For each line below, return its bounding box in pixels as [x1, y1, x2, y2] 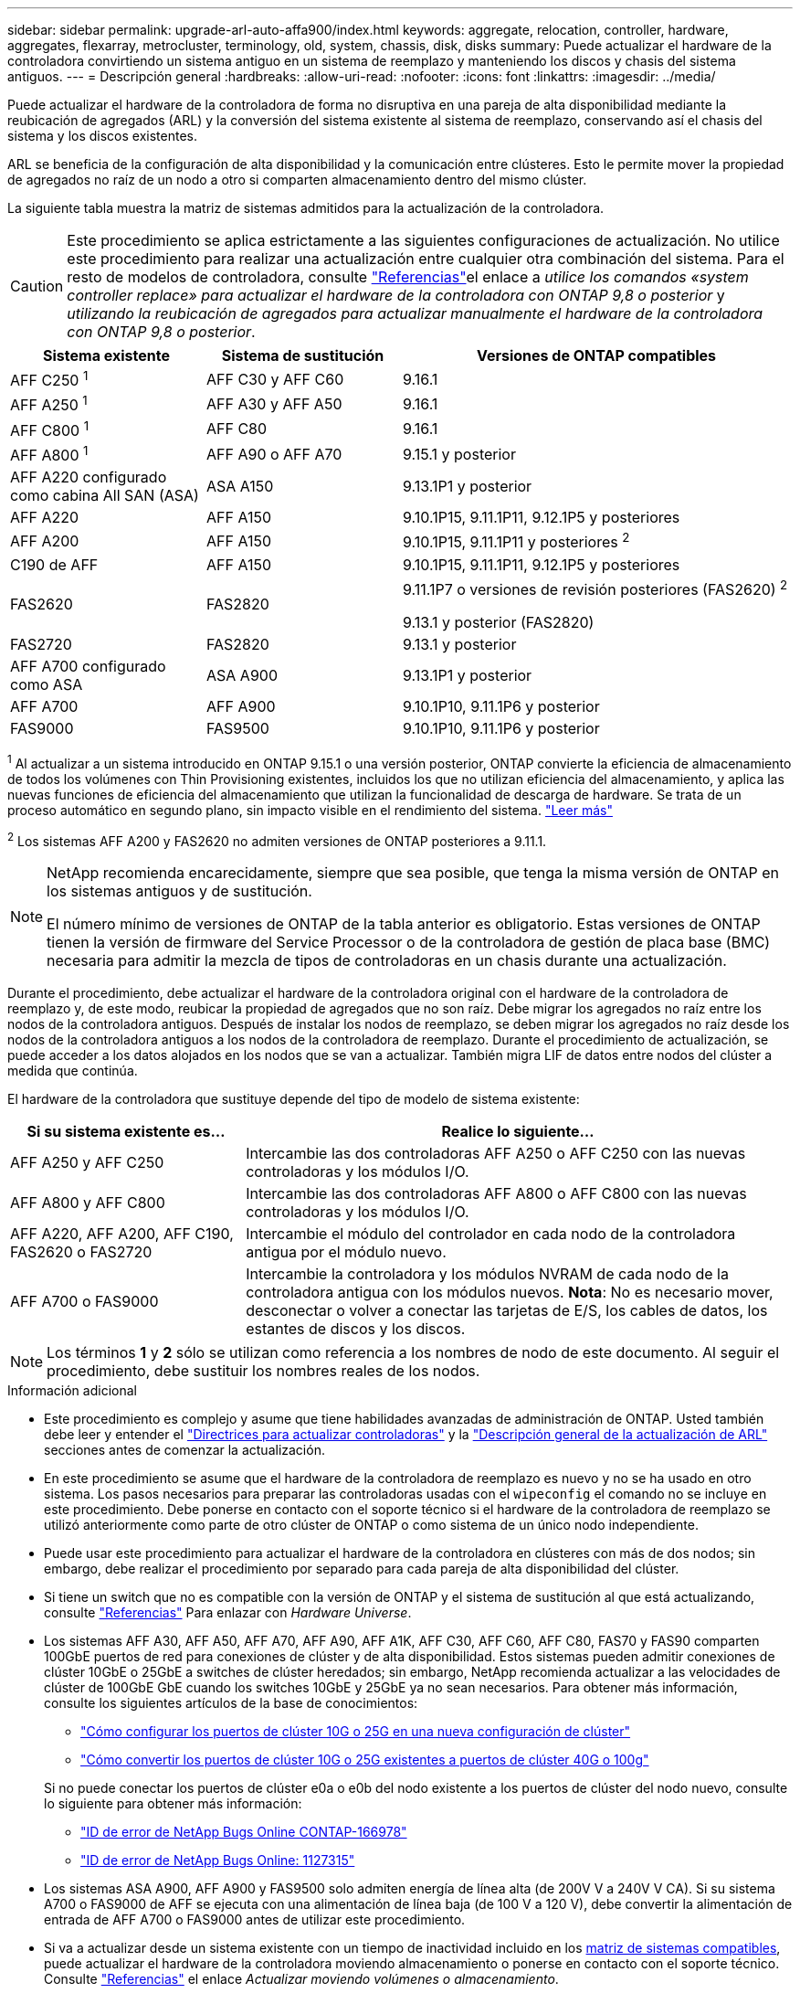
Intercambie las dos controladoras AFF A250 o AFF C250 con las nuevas [246, 1144, 746, 1163]
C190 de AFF [10, 555, 99, 574]
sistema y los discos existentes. [7, 128, 198, 143]
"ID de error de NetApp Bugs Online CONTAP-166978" [80, 1824, 407, 1840]
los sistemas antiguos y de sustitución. [47, 882, 312, 901]
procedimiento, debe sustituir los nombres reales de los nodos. [47, 1362, 480, 1381]
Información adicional [7, 1383, 137, 1399]
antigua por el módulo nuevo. [246, 1243, 447, 1262]
